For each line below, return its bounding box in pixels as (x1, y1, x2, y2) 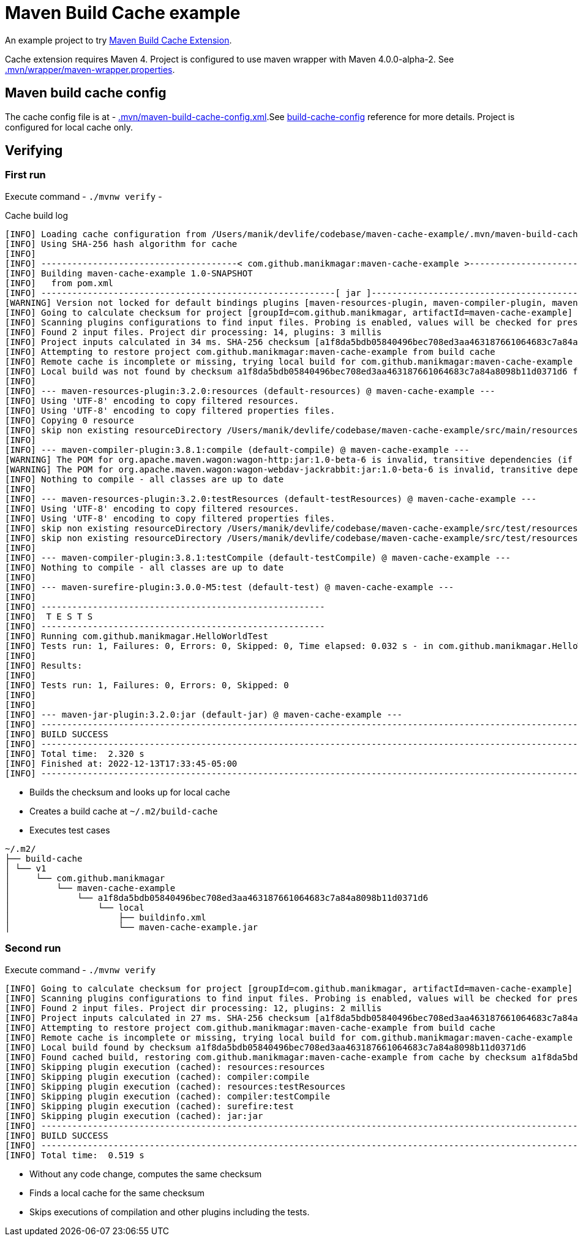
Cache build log (5, 210, 68, 221)
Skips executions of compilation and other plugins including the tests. (29, 1206, 310, 1217)
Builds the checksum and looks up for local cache (29, 786, 230, 797)
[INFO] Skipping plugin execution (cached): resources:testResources (5, 1081, 346, 1091)
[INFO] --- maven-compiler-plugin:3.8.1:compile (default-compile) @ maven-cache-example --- (5, 444, 470, 455)
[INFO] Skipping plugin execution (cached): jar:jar (5, 1110, 263, 1121)
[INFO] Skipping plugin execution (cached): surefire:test (5, 1101, 295, 1111)
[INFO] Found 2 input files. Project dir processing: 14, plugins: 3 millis (5, 327, 382, 337)
